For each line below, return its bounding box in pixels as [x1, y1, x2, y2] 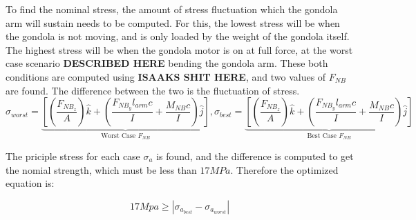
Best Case [307, 132, 337, 140]
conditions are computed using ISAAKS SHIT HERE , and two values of [6, 69, 326, 83]
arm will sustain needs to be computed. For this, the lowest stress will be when [6, 15, 340, 30]
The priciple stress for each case [6, 149, 140, 163]
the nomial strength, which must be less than [6, 162, 197, 177]
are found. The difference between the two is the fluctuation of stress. [6, 83, 300, 97]
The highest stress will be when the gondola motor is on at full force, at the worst [6, 42, 353, 57]
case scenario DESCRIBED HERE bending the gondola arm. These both [6, 56, 328, 70]
